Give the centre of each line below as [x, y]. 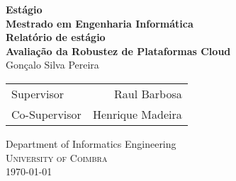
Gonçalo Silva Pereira [52, 65]
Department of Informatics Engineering [91, 143]
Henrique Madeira [137, 114]
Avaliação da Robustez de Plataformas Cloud [118, 51]
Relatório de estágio [56, 37]
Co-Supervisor [46, 114]
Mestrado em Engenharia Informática [100, 23]
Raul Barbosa [148, 93]
